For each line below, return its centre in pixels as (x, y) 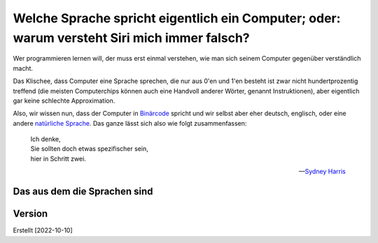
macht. (23, 68)
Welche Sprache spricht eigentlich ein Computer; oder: (177, 18)
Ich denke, (45, 139)
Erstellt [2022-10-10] (43, 230)
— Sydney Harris (322, 172)
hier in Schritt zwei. (58, 159)
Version (30, 214)
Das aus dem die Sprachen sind (83, 192)
